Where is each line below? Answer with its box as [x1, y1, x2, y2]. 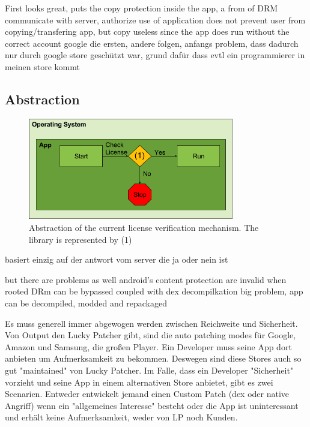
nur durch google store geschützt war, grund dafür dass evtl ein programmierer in [5, 49, 305, 61]
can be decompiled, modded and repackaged [5, 296, 167, 309]
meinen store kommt [5, 60, 80, 73]
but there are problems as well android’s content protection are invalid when [5, 273, 287, 285]
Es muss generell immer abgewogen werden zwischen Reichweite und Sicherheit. [5, 317, 298, 329]
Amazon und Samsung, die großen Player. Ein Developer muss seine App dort [5, 340, 292, 353]
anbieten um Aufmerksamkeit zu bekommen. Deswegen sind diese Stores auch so [5, 352, 302, 365]
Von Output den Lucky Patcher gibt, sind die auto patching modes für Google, [5, 329, 296, 341]
